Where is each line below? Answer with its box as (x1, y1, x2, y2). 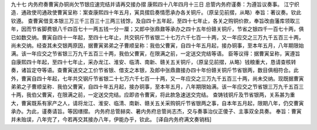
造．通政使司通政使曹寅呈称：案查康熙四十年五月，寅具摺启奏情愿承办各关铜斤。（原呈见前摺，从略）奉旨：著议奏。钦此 (11, 9, 302, 16)
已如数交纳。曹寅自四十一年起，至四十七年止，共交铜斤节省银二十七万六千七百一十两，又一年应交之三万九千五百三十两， (11, 34, 304, 41)
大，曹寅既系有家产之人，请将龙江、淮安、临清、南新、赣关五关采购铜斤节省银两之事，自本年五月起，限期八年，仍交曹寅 (11, 99, 304, 106)
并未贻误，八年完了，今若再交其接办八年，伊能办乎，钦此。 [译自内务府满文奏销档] (11, 116, 212, 123)
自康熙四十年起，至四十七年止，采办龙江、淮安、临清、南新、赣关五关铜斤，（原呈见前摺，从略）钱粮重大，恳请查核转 (11, 58, 296, 65)
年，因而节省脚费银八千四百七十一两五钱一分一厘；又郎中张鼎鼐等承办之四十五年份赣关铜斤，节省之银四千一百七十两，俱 (11, 25, 304, 32)
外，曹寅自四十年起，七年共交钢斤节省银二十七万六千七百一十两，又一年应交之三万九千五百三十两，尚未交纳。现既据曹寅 (11, 75, 304, 82)
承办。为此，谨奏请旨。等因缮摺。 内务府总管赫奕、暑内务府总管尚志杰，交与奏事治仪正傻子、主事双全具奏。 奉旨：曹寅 (11, 108, 302, 115)
